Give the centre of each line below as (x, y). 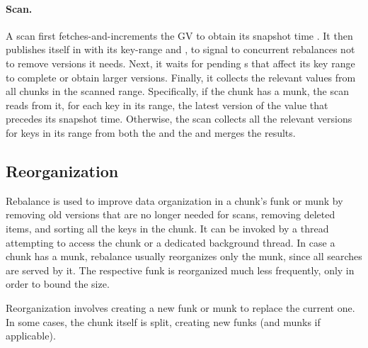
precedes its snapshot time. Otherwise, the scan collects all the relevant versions (179, 119)
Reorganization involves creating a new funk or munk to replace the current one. (180, 307)
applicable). (31, 336)
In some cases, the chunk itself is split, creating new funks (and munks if (163, 321)
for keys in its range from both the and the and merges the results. (151, 132)
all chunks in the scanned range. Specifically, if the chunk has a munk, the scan (177, 91)
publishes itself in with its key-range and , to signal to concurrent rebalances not (180, 49)
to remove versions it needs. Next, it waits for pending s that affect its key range (180, 63)
